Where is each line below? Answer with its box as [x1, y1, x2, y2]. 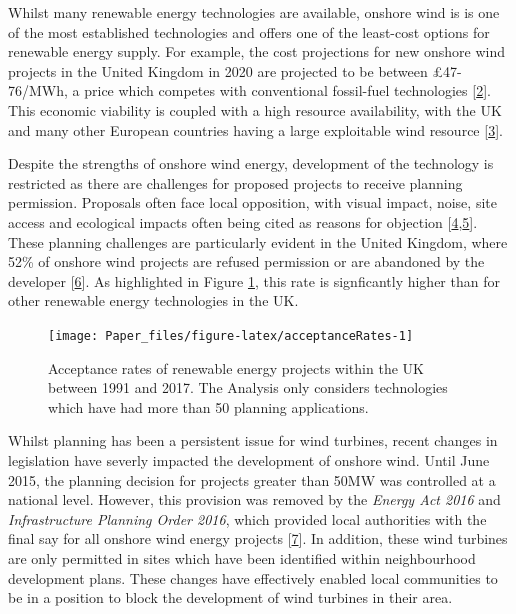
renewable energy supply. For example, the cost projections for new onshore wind [8, 41, 505, 62]
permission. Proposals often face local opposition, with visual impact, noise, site [8, 192, 497, 213]
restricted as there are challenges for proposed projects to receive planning [8, 172, 463, 193]
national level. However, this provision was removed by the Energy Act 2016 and [8, 489, 501, 510]
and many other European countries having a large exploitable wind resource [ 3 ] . [8, 119, 503, 140]
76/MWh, [8, 80, 68, 101]
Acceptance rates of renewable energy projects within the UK [48, 357, 424, 378]
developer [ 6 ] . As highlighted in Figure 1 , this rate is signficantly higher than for [8, 270, 500, 291]
